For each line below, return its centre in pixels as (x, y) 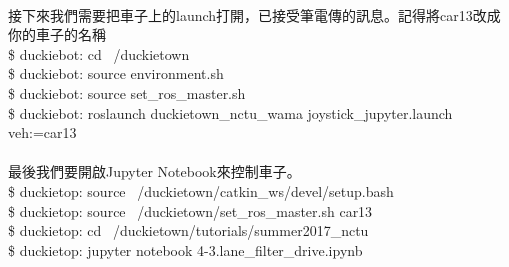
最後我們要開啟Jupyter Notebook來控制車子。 (154, 171)
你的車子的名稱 (57, 34)
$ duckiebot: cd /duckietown (99, 53)
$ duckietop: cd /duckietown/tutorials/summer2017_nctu (188, 230)
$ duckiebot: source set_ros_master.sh (127, 92)
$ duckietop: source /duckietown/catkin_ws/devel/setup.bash (201, 190)
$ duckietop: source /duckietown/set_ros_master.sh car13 (190, 210)
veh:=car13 (42, 132)
